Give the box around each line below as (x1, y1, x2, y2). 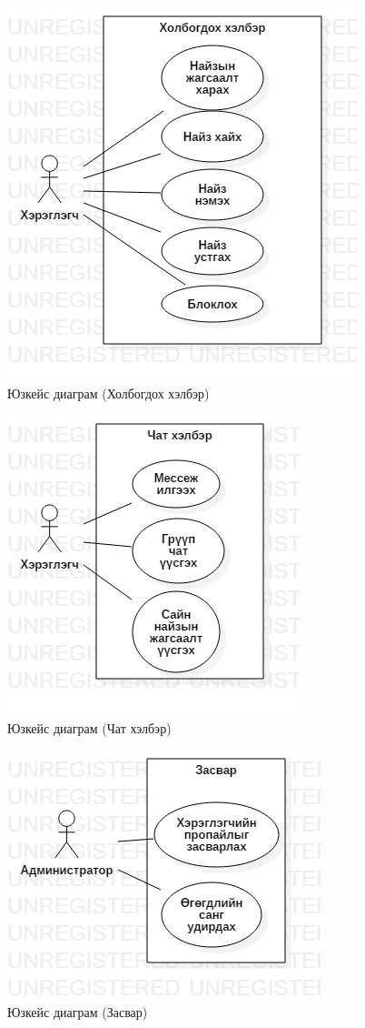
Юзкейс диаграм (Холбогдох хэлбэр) (7, 383, 210, 402)
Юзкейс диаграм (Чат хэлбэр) (7, 718, 172, 737)
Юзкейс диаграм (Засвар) (7, 1002, 148, 1021)
